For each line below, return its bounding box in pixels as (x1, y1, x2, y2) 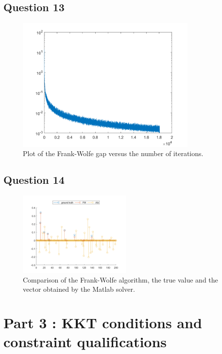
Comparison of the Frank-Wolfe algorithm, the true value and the (23, 274, 218, 284)
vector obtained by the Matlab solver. (23, 284, 135, 294)
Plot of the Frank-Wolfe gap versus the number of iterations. (23, 148, 204, 159)
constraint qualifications (3, 332, 167, 352)
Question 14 (3, 172, 65, 187)
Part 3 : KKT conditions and (3, 312, 202, 332)
